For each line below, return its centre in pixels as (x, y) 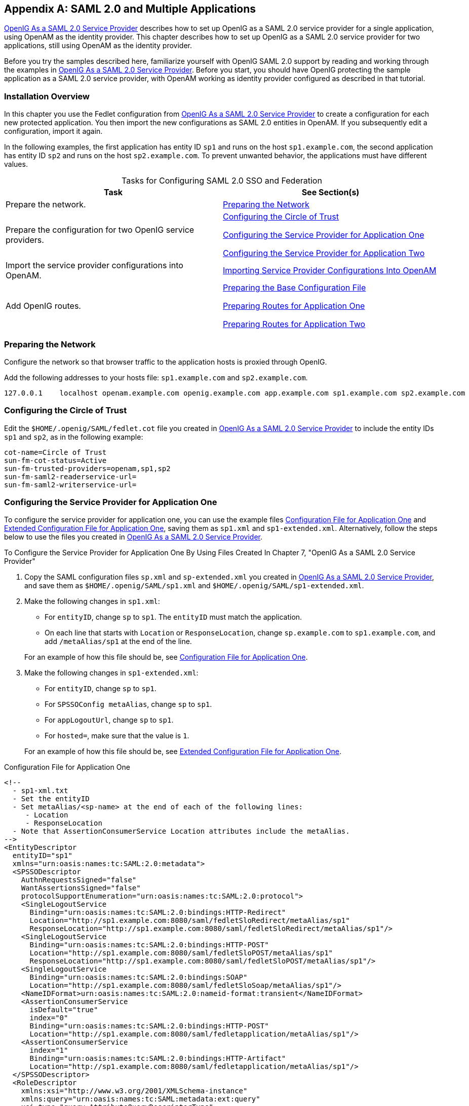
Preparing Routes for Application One (294, 306)
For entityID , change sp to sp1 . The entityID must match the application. (173, 617)
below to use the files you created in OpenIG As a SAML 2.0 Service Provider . (133, 537)
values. (16, 164)
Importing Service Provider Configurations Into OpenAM (330, 271)
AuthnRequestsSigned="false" (79, 880)
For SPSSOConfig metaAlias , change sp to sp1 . (128, 704)
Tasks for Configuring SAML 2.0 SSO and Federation (222, 181)
